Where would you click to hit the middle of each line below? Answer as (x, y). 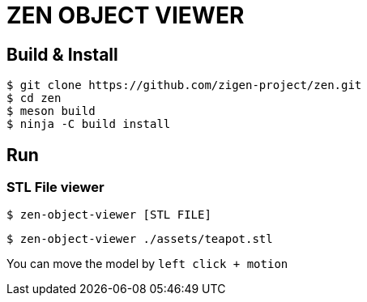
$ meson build (51, 111)
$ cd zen (34, 98)
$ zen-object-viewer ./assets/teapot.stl (140, 239)
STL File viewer (55, 187)
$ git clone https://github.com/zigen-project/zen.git (184, 85)
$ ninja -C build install (89, 124)
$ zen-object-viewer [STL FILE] (109, 215)
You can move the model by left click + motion (147, 264)
